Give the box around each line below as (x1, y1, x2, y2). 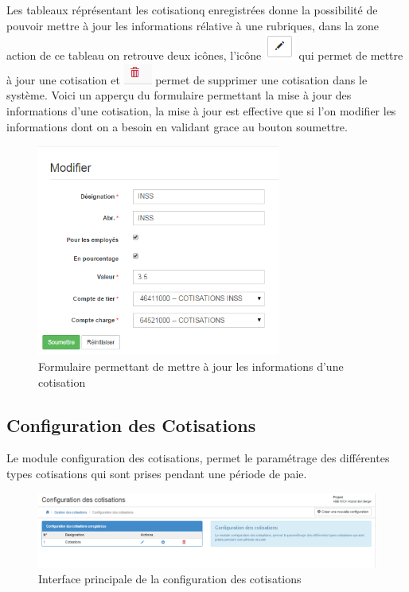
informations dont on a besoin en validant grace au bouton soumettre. (6, 118, 348, 134)
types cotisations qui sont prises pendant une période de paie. (6, 465, 307, 482)
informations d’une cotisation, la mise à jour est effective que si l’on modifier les (6, 102, 396, 119)
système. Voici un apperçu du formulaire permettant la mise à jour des (6, 87, 352, 103)
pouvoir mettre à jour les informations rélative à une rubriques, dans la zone (6, 17, 380, 33)
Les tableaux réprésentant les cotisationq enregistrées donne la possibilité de (6, 2, 378, 18)
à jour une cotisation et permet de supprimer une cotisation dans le (6, 71, 368, 88)
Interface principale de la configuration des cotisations (38, 571, 302, 587)
